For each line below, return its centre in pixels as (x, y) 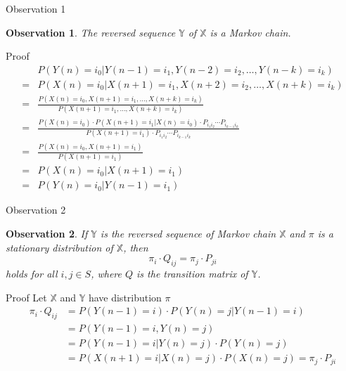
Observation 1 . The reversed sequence (91, 32)
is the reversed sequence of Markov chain (188, 234)
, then (136, 247)
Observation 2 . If (47, 234)
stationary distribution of (59, 247)
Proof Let (26, 297)
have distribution (125, 297)
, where (106, 274)
